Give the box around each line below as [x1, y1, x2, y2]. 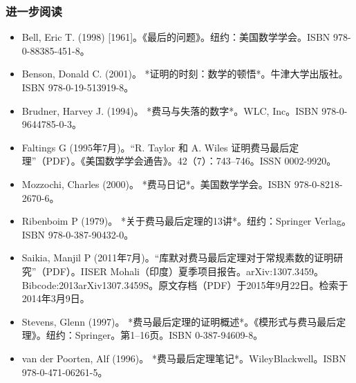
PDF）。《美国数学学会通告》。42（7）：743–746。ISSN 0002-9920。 [46, 153, 337, 168]
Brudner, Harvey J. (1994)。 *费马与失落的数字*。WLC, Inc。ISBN [21, 103, 319, 118]
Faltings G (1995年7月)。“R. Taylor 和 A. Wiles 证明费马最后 [21, 140, 290, 154]
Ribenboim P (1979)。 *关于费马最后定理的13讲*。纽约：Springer [21, 214, 312, 228]
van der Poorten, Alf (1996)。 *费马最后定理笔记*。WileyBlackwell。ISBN [21, 351, 346, 365]
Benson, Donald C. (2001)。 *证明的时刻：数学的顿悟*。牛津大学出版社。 [21, 66, 348, 81]
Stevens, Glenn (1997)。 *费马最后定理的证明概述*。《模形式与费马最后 [21, 314, 337, 328]
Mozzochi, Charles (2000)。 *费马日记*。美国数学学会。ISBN [21, 176, 291, 191]
